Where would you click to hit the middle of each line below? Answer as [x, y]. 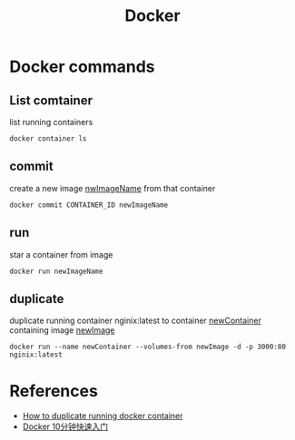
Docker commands [82, 67]
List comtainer [51, 100]
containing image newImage [62, 330]
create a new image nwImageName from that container [113, 188]
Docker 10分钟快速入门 [65, 426]
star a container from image [61, 254]
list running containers [51, 122]
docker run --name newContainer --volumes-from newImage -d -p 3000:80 [147, 347]
